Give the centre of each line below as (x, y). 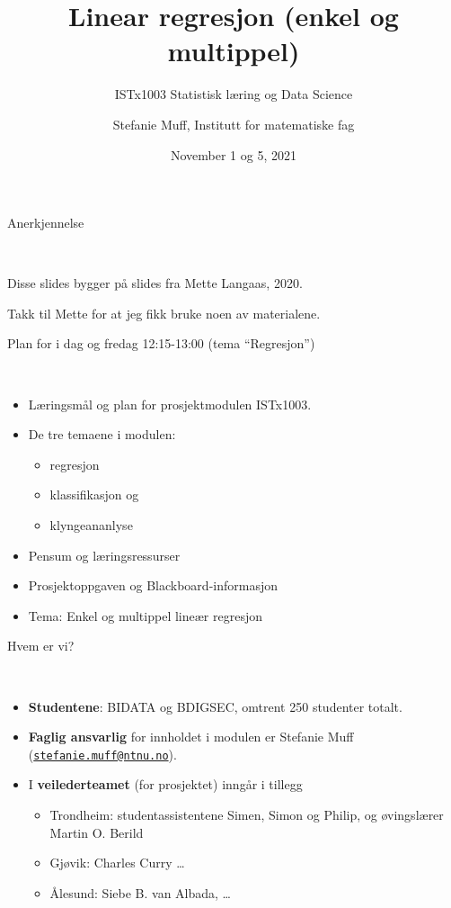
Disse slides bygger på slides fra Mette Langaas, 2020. (155, 283)
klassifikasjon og (94, 494)
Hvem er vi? (41, 646)
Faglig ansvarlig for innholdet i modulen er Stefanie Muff (191, 737)
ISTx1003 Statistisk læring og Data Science (234, 94)
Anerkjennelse (46, 223)
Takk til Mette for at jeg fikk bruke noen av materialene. (164, 313)
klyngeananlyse (91, 525)
